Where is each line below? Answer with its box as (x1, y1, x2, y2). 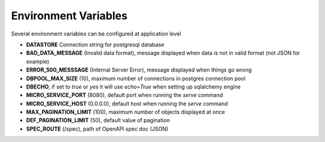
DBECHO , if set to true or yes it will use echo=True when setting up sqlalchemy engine (26, 83, 241, 90)
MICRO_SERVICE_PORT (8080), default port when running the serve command (26, 91, 223, 99)
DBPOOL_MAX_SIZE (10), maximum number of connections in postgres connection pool (26, 75, 246, 82)
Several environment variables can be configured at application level (11, 30, 182, 37)
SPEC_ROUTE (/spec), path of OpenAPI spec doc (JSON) (26, 125, 169, 132)
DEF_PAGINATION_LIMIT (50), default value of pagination (26, 117, 170, 124)
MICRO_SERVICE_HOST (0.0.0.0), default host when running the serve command (26, 100, 228, 107)
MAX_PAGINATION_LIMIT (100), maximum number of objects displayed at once (26, 108, 225, 116)
